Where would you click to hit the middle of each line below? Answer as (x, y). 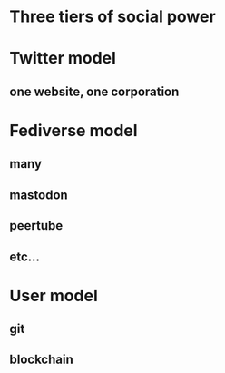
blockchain (42, 360)
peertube (36, 226)
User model (54, 295)
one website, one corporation (94, 91)
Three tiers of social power (112, 17)
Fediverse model (73, 130)
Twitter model (63, 59)
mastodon (39, 195)
